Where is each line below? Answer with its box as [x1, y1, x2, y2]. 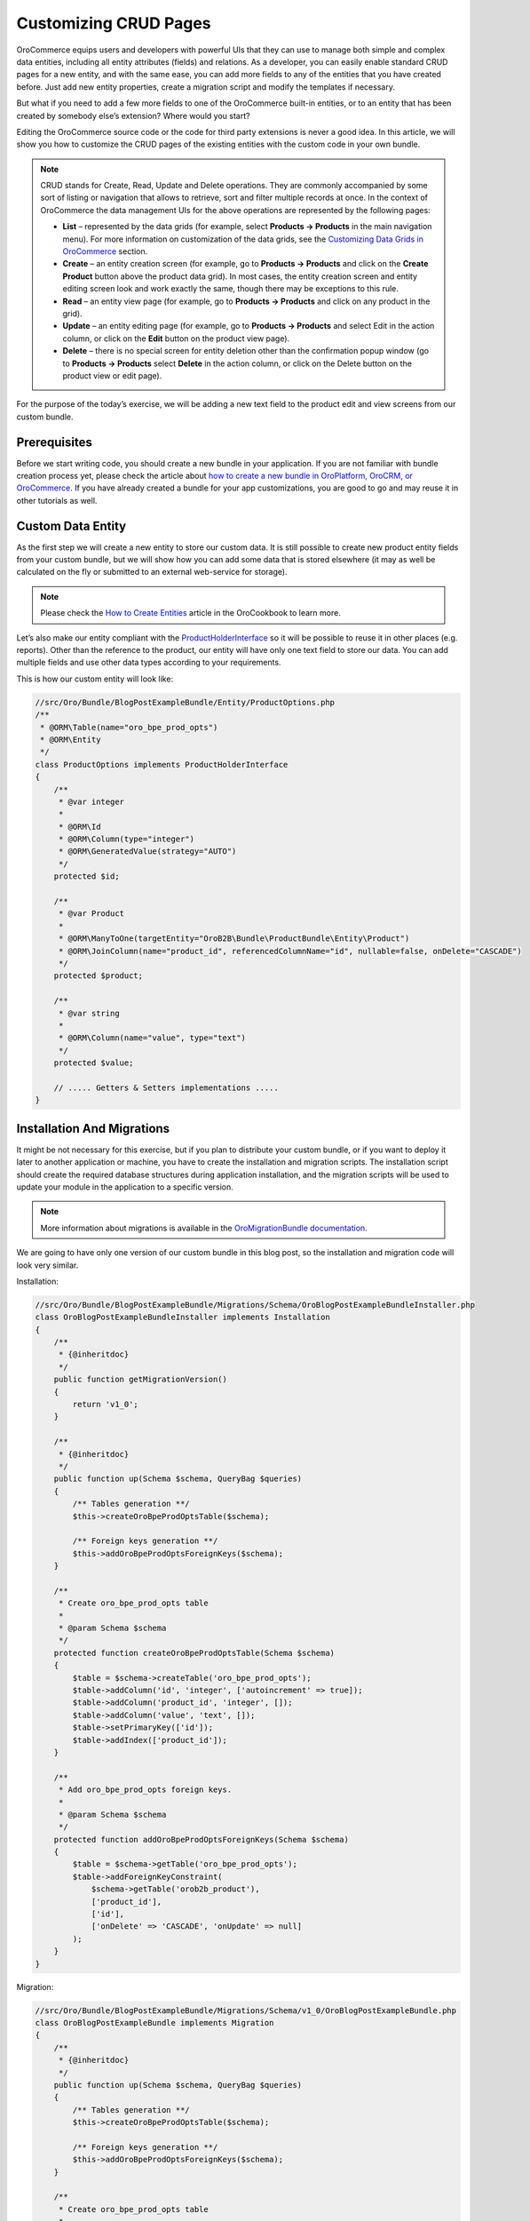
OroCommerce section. [62, 246, 148, 257]
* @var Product [58, 909, 124, 919]
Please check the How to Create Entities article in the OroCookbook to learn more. [40, 608, 341, 618]
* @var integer [58, 796, 124, 807]
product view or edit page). [62, 370, 162, 381]
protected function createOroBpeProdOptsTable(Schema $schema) [53, 1648, 336, 1658]
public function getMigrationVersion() [53, 1374, 228, 1385]
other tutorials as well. [16, 495, 98, 505]
